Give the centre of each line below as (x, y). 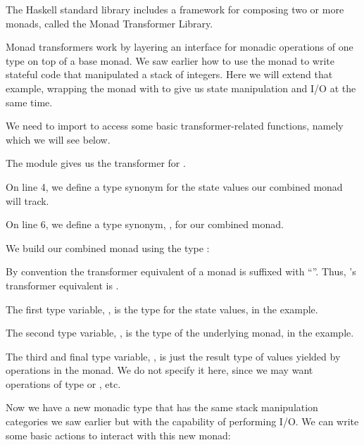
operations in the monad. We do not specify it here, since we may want (159, 370)
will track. (27, 200)
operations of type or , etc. (63, 383)
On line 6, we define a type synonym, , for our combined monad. (145, 224)
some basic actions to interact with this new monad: (118, 435)
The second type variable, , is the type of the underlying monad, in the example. (180, 333)
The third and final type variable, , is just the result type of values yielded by (173, 356)
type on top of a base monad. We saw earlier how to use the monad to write (170, 60)
